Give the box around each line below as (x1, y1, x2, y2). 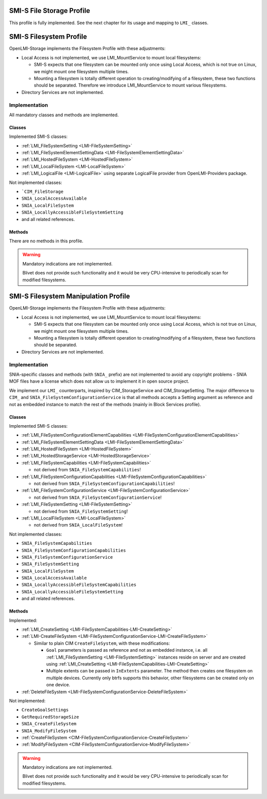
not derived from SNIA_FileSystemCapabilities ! (34, 467, 141, 473)
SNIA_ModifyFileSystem (21, 728, 77, 734)
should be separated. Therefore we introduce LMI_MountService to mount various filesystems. (34, 82, 227, 89)
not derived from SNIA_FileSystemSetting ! (34, 508, 128, 514)
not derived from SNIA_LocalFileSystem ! (34, 522, 123, 528)
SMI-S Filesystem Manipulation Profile (9, 292, 131, 301)
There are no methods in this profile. (9, 238, 84, 244)
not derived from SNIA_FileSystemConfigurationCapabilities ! (34, 481, 175, 487)
